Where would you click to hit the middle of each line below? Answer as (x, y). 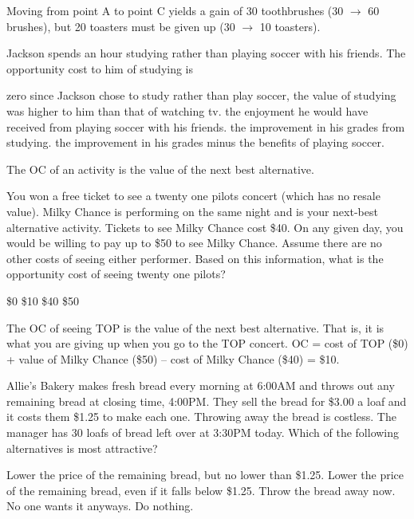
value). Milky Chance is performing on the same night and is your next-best (192, 211)
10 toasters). (290, 26)
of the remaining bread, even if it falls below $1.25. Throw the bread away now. (201, 490)
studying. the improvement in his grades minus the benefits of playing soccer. (195, 142)
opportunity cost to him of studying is (100, 68)
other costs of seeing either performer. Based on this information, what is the (195, 258)
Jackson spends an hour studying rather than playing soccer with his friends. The (206, 53)
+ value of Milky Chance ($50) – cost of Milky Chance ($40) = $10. (173, 358)
